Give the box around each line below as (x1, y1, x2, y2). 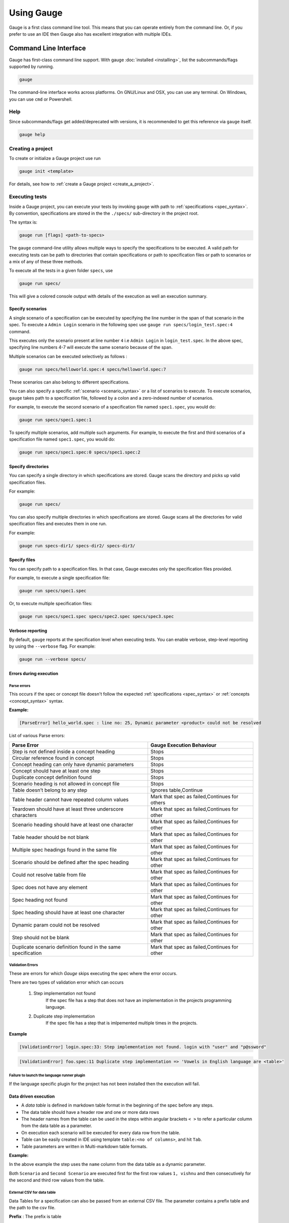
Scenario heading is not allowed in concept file (12, 780, 120, 787)
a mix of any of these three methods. (9, 259, 83, 265)
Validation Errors (9, 962, 39, 967)
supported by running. (9, 64, 54, 69)
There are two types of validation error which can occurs (9, 979, 124, 985)
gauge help (19, 132, 45, 137)
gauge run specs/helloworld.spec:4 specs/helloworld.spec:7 (19, 366, 166, 372)
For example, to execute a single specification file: (9, 575, 110, 581)
